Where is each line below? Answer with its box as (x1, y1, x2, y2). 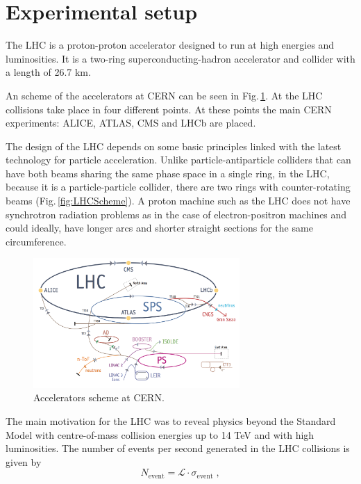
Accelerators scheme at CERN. (33, 390, 165, 405)
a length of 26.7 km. (6, 65, 91, 79)
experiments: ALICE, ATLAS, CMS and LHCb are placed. (6, 115, 256, 130)
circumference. (6, 234, 67, 248)
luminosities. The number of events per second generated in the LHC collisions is (6, 441, 350, 455)
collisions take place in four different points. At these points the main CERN (6, 102, 332, 116)
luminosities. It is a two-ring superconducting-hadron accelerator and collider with (6, 51, 355, 65)
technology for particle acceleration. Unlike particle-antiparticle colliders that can (6, 152, 351, 167)
